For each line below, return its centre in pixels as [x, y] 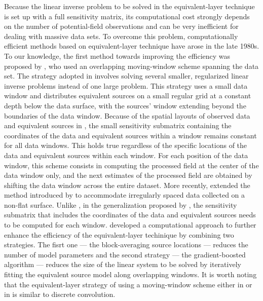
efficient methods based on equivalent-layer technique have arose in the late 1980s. [132, 46]
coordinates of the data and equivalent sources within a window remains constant [130, 135]
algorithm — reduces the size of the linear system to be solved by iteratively [123, 264]
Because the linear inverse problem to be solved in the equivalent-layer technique [129, 6]
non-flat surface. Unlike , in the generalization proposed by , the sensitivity [121, 204]
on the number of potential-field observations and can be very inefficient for [121, 26]
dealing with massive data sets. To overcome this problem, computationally [121, 36]
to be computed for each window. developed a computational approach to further [130, 225]
